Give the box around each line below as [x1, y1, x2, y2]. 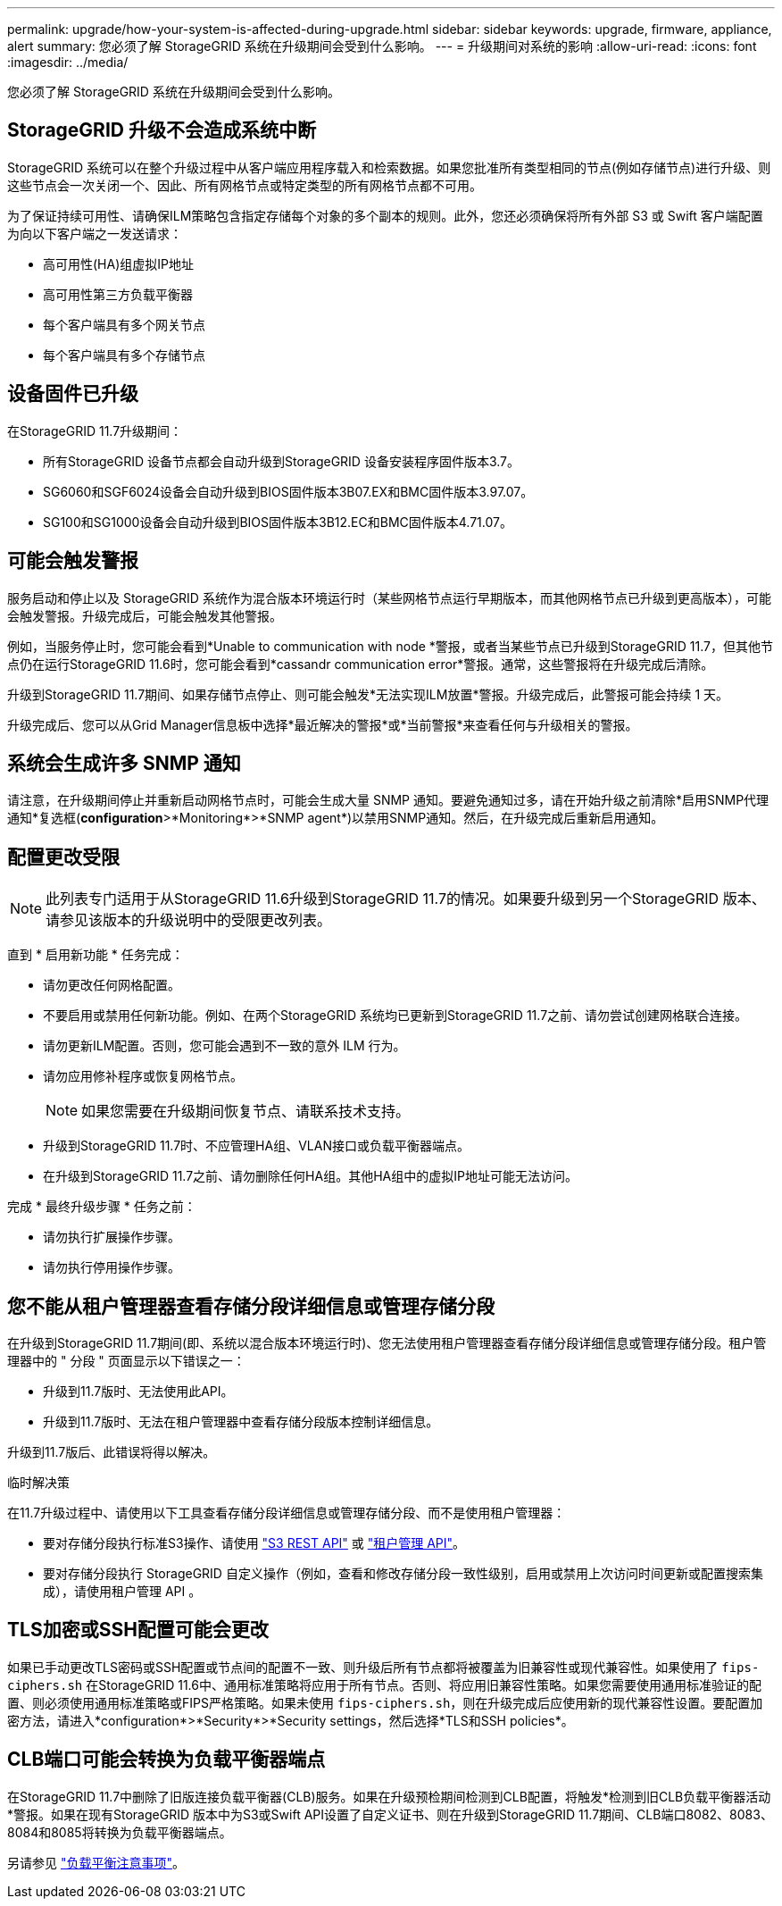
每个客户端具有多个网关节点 [43, 316, 205, 332]
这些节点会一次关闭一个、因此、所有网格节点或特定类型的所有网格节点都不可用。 [7, 177, 482, 193]
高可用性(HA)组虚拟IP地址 [43, 255, 194, 272]
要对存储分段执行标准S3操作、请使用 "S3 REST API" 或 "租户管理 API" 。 [43, 1535, 466, 1551]
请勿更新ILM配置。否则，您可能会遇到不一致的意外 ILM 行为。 [43, 1038, 406, 1054]
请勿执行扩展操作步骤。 [43, 1229, 180, 1245]
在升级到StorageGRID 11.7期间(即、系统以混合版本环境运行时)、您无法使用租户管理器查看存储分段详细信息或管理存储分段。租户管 [7, 1335, 767, 1351]
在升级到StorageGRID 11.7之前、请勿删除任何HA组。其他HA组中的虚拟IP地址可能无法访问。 [43, 1168, 578, 1184]
